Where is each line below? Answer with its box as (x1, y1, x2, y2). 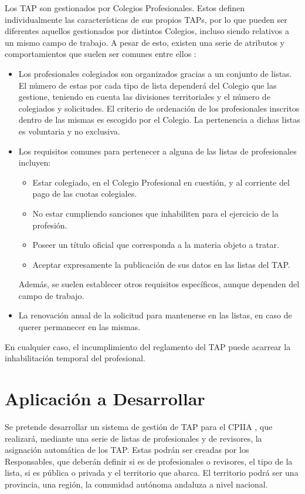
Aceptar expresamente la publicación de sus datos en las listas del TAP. (32, 258, 290, 270)
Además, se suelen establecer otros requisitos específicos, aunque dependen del (18, 278, 300, 290)
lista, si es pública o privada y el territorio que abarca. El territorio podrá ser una (5, 466, 299, 479)
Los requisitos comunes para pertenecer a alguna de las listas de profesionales (18, 144, 297, 157)
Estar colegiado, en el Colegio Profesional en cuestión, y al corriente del (32, 176, 290, 188)
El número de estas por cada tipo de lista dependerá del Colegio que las (18, 79, 277, 91)
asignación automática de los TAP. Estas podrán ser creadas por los (5, 443, 249, 456)
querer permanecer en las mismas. (18, 321, 141, 333)
